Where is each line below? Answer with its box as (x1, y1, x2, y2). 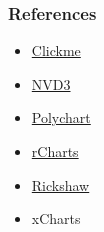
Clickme (31, 40, 81, 61)
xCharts (31, 208, 81, 229)
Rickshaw (31, 174, 90, 195)
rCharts (31, 141, 79, 161)
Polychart (31, 107, 91, 128)
